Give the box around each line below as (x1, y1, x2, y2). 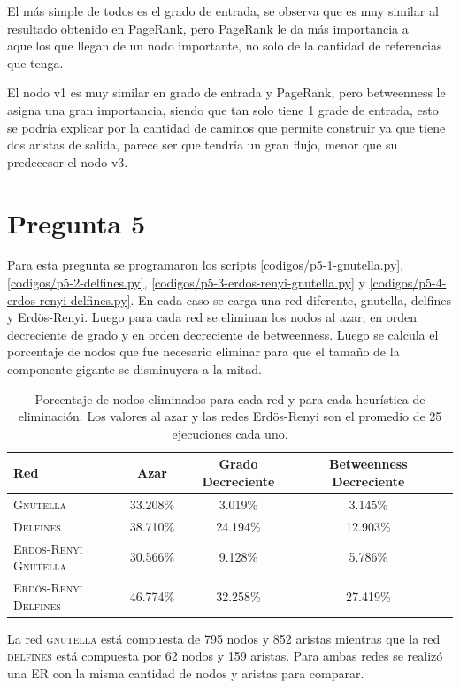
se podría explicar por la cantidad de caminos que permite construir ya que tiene (7, 118, 446, 136)
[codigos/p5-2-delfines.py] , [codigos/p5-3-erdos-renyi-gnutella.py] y (7, 273, 365, 292)
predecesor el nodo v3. (7, 152, 128, 171)
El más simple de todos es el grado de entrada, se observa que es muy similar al (7, 2, 439, 19)
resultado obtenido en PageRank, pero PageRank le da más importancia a (7, 19, 409, 37)
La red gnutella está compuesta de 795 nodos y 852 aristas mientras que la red (7, 629, 441, 647)
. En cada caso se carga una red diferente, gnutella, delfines (130, 290, 452, 309)
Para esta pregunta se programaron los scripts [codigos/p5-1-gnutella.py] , (7, 256, 404, 274)
